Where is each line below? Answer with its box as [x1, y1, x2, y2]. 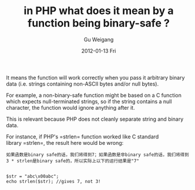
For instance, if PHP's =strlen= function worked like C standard [6, 133, 159, 140]
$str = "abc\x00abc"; [6, 173, 59, 179]
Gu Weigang [83, 36, 114, 43]
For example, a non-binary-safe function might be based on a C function [6, 91, 182, 99]
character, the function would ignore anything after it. [6, 104, 135, 111]
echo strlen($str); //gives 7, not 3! [6, 178, 101, 184]
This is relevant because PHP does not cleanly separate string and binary [6, 116, 184, 123]
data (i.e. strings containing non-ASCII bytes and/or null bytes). [6, 80, 159, 87]
